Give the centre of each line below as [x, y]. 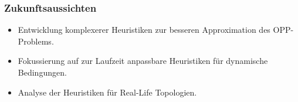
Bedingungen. [42, 72]
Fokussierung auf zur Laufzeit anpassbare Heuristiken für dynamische [143, 61]
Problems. [36, 41]
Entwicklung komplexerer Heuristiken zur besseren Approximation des [144, 30]
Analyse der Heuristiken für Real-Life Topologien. [107, 92]
